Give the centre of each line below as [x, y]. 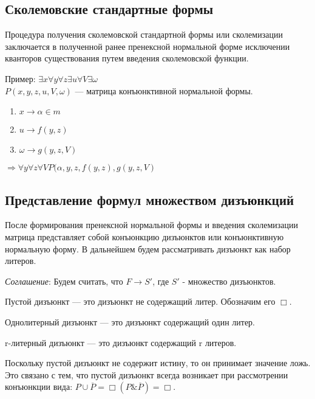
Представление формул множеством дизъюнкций [150, 199]
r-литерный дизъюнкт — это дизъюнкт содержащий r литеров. [121, 342]
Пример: [20, 78]
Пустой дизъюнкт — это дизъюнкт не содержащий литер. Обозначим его [140, 301]
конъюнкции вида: [39, 387]
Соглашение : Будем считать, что [64, 281]
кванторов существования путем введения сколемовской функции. [127, 58]
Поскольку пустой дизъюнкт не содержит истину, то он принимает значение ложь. [158, 363]
